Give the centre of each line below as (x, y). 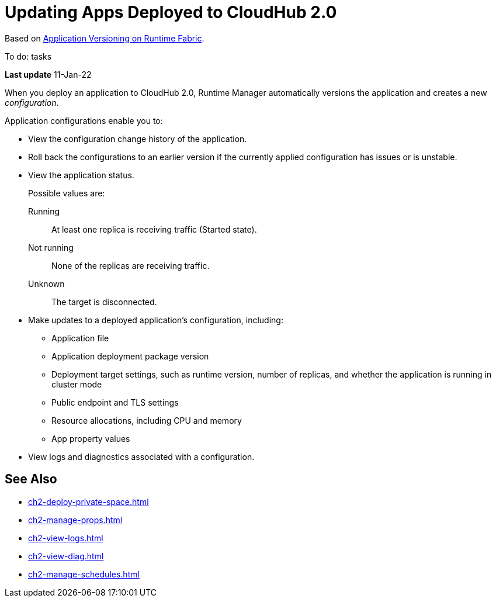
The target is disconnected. (104, 302)
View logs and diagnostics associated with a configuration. (141, 456)
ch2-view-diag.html (66, 556)
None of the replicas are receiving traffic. (131, 265)
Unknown (46, 283)
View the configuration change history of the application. (138, 139)
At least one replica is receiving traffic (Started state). (154, 229)
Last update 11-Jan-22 (48, 74)
